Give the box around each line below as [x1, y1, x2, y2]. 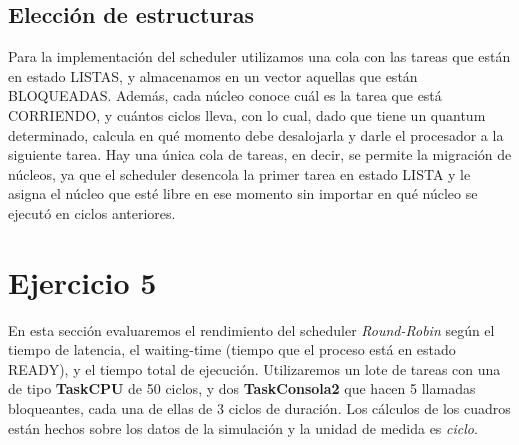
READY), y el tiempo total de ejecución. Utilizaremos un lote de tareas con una [8, 358, 501, 379]
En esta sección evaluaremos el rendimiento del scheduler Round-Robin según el [8, 319, 495, 340]
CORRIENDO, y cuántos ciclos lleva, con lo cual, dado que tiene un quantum [8, 104, 486, 125]
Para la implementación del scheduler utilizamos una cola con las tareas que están [8, 46, 511, 67]
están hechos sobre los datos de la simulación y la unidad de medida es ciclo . [8, 417, 478, 438]
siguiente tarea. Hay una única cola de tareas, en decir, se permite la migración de [8, 144, 512, 165]
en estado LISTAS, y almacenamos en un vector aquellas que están [8, 65, 418, 86]
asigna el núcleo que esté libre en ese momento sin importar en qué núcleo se [8, 183, 478, 204]
